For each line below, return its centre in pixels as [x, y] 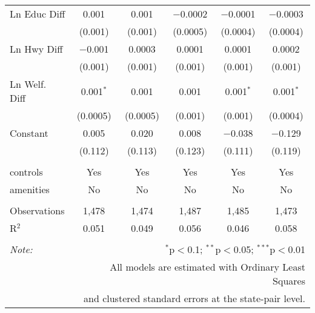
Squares [289, 281]
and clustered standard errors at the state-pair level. [194, 298]
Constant [29, 133]
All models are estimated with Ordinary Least [207, 267]
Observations [37, 210]
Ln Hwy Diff [36, 49]
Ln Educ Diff [38, 14]
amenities [30, 189]
